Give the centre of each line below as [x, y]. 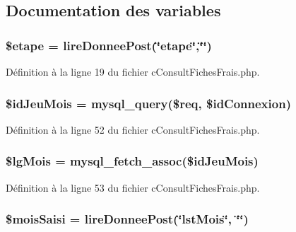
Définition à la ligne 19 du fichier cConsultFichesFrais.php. [133, 71]
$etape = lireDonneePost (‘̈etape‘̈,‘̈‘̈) [109, 45]
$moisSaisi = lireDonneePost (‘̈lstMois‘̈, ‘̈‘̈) [127, 219]
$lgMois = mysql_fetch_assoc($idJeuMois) [132, 161]
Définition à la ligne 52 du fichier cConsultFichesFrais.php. [133, 129]
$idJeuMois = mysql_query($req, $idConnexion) [148, 103]
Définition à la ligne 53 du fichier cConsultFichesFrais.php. [133, 187]
